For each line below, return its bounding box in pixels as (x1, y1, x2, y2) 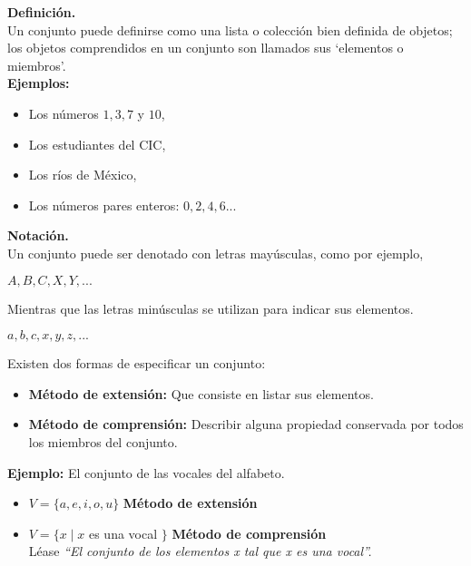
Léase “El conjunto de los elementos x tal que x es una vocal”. (28, 542, 372, 561)
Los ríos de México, (28, 165, 137, 184)
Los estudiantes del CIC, (28, 134, 166, 153)
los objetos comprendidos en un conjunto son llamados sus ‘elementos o (7, 38, 404, 57)
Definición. (7, 3, 76, 21)
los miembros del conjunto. (28, 432, 178, 451)
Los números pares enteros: (28, 195, 180, 214)
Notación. (7, 226, 69, 245)
